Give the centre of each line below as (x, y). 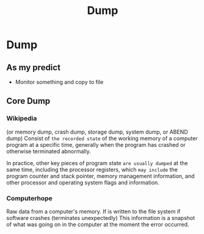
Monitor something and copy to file (59, 82)
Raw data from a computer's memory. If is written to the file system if (93, 211)
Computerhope (30, 198)
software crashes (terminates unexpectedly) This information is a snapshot (101, 218)
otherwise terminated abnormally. (49, 151)
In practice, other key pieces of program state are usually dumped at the (97, 163)
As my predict (34, 67)
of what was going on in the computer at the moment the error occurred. (98, 224)
